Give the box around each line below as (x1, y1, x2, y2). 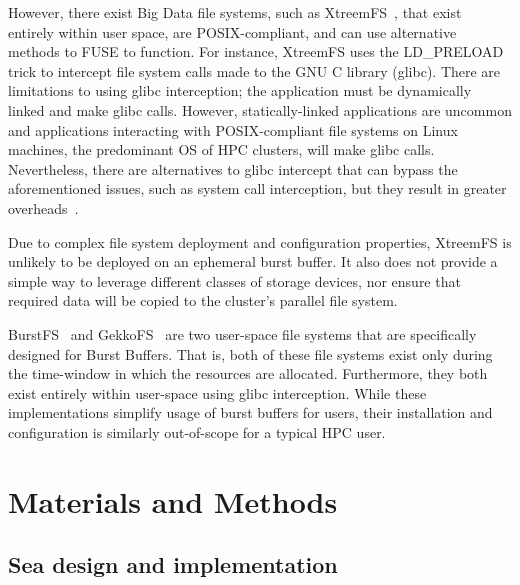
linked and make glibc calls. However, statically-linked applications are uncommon (8, 99, 512, 120)
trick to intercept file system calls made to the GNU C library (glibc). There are (8, 60, 501, 81)
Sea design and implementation (8, 549, 338, 580)
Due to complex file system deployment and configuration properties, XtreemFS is (8, 231, 512, 252)
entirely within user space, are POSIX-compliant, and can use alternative (8, 21, 457, 42)
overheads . (8, 197, 79, 218)
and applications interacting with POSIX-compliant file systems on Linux (8, 119, 458, 140)
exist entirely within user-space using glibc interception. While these (8, 382, 427, 403)
